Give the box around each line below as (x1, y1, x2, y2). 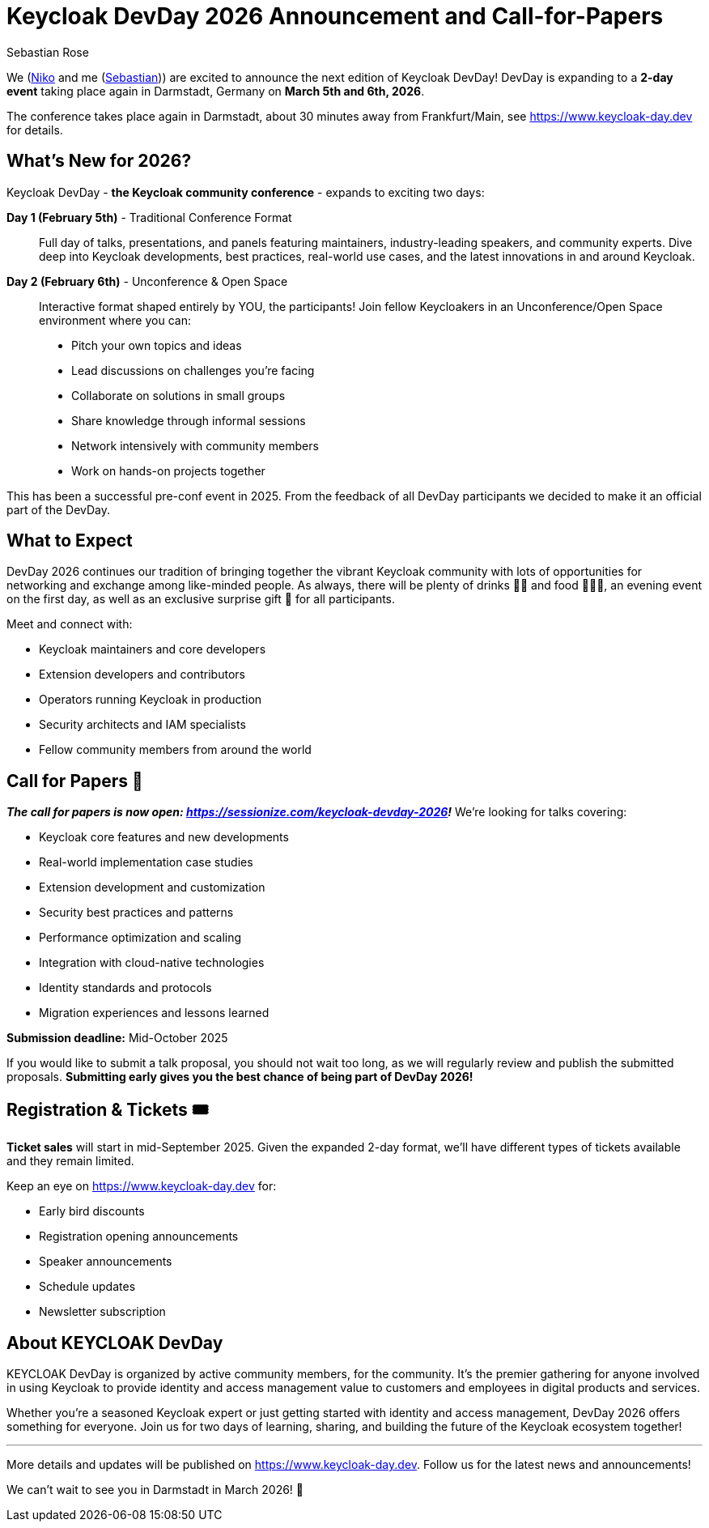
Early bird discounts (39, 1204, 145, 1219)
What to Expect (6, 530, 133, 551)
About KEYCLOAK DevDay (6, 1332, 223, 1353)
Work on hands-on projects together (71, 463, 265, 478)
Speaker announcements (39, 1254, 172, 1269)
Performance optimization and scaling (39, 930, 242, 945)
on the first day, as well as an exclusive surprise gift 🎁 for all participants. (6, 592, 396, 607)
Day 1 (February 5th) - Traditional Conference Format (6, 210, 292, 224)
